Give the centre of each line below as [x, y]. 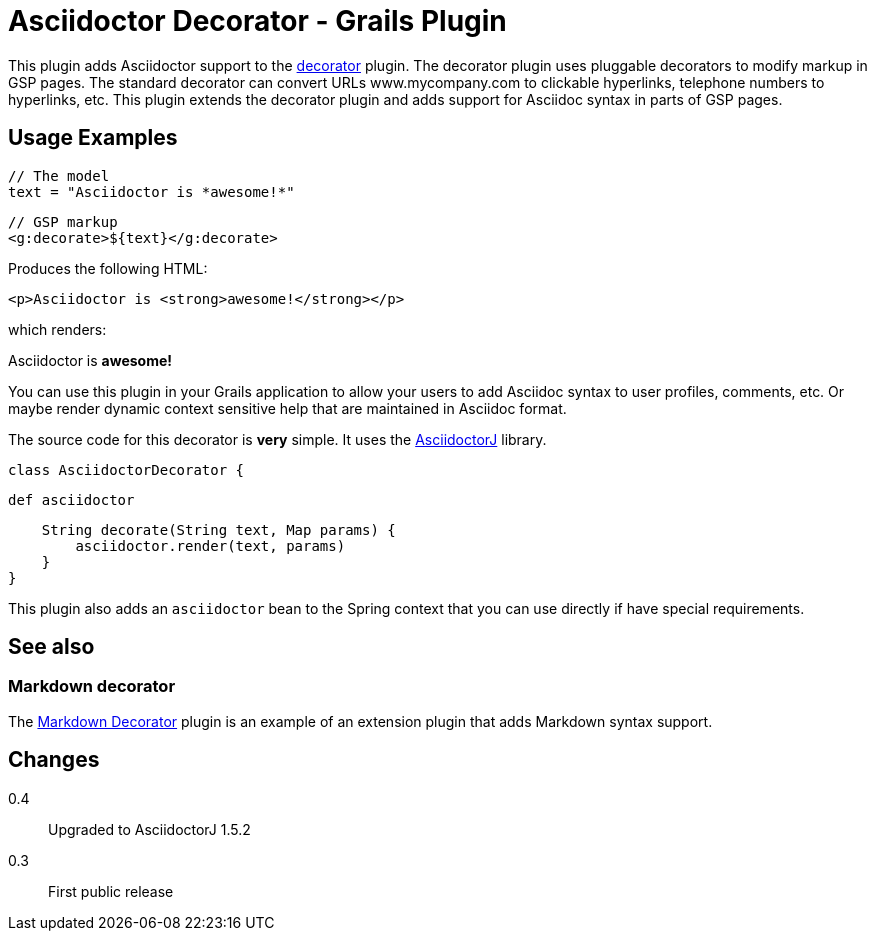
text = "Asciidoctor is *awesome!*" [151, 191]
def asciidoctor [71, 499]
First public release [111, 891]
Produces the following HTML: [108, 268]
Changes [54, 760]
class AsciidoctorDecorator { [126, 469]
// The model [59, 175]
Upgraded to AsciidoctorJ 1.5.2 [149, 829]
